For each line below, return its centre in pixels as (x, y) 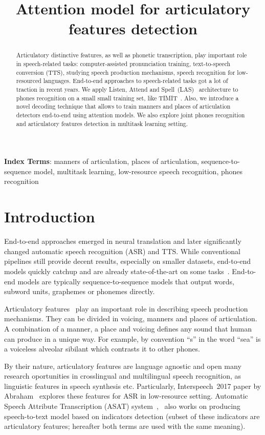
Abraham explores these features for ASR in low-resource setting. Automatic (126, 396)
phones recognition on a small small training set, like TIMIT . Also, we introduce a (127, 98)
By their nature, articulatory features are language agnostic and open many (123, 366)
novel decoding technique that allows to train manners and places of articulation (123, 106)
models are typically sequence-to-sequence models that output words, (126, 281)
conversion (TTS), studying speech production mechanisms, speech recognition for (126, 72)
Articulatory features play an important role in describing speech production (126, 308)
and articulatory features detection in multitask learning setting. (102, 123)
